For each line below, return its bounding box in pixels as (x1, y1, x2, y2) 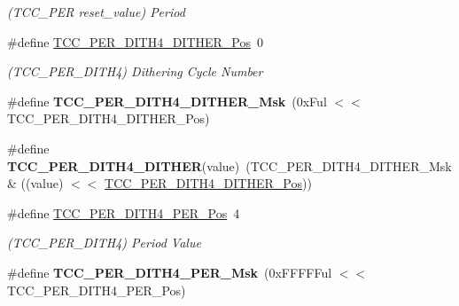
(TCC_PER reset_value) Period (7, 3, 185, 20)
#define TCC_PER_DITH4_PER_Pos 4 (7, 203, 240, 222)
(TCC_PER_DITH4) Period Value (7, 233, 201, 252)
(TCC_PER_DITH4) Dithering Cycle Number (7, 62, 263, 81)
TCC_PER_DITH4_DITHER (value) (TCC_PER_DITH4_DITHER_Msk (7, 156, 452, 175)
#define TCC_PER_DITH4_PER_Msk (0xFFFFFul (7, 263, 332, 281)
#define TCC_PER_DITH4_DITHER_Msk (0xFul (7, 91, 327, 110)
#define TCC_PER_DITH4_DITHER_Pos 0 (7, 32, 264, 51)
